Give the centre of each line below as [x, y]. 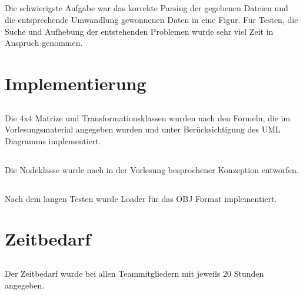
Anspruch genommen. [44, 43]
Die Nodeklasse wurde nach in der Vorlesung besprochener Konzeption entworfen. [152, 169]
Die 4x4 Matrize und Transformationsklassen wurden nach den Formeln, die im [148, 117]
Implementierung [76, 83]
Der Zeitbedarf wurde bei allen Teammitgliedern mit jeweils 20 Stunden [134, 274]
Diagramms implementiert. [53, 140]
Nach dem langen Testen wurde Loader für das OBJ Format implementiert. [141, 198]
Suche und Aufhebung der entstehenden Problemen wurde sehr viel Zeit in [139, 31]
